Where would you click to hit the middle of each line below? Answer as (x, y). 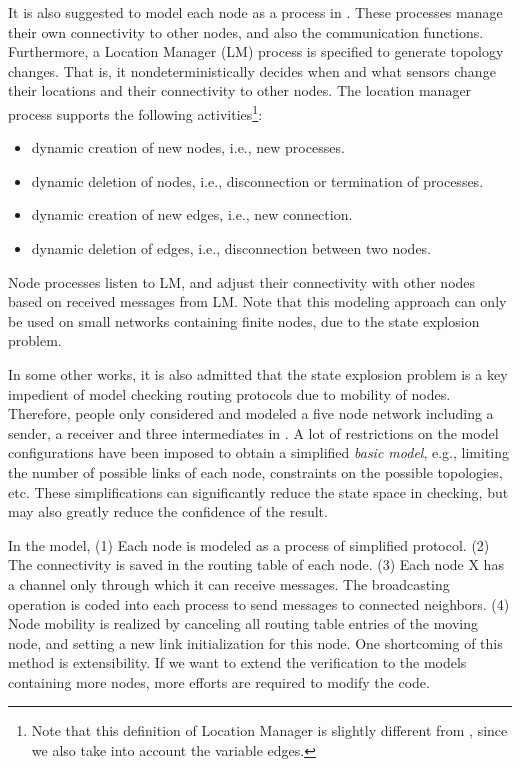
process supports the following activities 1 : (135, 112)
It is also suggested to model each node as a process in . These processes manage (255, 12)
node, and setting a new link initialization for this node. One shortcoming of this (255, 642)
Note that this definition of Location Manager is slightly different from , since (269, 730)
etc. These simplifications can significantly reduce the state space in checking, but (258, 491)
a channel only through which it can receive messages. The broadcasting (229, 583)
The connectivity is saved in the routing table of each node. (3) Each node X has (256, 564)
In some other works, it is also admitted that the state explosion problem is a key (258, 373)
